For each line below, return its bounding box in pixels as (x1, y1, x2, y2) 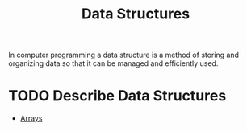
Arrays (19, 113, 43, 123)
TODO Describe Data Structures (8, 87, 227, 105)
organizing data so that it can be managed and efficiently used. (8, 59, 219, 68)
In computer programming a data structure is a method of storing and (8, 50, 240, 60)
